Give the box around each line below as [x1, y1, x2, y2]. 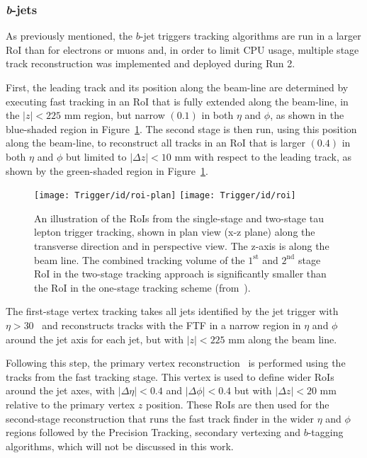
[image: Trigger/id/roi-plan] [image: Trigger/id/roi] [34, 190, 296, 201]
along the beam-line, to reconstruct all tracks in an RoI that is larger [6, 135, 305, 150]
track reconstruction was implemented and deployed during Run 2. [6, 56, 295, 71]
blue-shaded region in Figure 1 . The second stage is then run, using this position [6, 121, 357, 136]
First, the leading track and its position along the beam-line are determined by [6, 80, 349, 94]
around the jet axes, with [6, 383, 115, 398]
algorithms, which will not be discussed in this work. [6, 438, 234, 453]
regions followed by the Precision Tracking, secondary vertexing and [6, 425, 300, 440]
